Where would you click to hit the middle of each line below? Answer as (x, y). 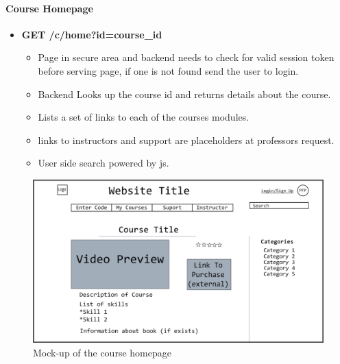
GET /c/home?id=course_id (92, 34)
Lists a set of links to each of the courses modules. (144, 117)
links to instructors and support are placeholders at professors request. (186, 139)
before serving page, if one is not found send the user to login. (168, 70)
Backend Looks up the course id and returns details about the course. (184, 94)
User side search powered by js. (104, 163)
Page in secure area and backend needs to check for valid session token (186, 57)
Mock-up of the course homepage (102, 353)
